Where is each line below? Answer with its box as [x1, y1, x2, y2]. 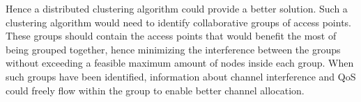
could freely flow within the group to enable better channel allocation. [6, 83, 305, 97]
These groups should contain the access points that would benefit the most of [6, 28, 337, 43]
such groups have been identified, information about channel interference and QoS [6, 69, 356, 83]
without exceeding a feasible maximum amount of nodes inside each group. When [6, 56, 354, 70]
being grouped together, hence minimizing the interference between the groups [6, 42, 341, 56]
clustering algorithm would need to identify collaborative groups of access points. [6, 15, 352, 29]
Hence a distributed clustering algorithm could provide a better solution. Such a [6, 1, 348, 15]
